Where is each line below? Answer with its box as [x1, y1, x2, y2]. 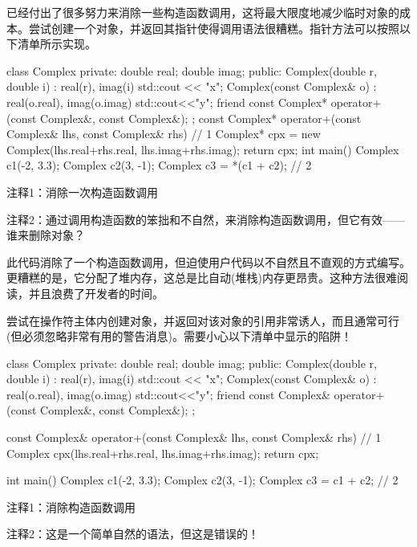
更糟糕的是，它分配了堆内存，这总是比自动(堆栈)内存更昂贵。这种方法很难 [6, 269, 397, 286]
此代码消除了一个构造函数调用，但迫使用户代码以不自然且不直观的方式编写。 [6, 253, 411, 270]
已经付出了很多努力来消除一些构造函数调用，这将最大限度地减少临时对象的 [6, 4, 399, 20]
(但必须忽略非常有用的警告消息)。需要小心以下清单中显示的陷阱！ [6, 328, 352, 345]
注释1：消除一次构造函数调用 [6, 183, 158, 200]
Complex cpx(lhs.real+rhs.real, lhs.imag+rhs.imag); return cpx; [6, 444, 319, 461]
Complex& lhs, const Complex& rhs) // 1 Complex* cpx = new [6, 125, 321, 142]
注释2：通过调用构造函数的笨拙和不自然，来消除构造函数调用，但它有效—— [6, 210, 405, 227]
